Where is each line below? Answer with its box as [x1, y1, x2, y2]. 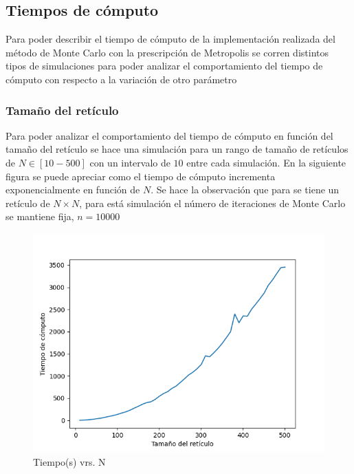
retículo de [5, 195, 50, 210]
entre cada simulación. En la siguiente [186, 155, 346, 169]
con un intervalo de [89, 155, 170, 169]
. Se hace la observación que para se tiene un [151, 182, 340, 197]
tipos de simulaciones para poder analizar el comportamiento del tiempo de [5, 58, 323, 73]
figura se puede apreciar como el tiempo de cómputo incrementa [5, 169, 276, 183]
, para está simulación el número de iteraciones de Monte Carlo [79, 195, 346, 210]
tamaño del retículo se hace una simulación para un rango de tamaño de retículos [5, 142, 349, 156]
